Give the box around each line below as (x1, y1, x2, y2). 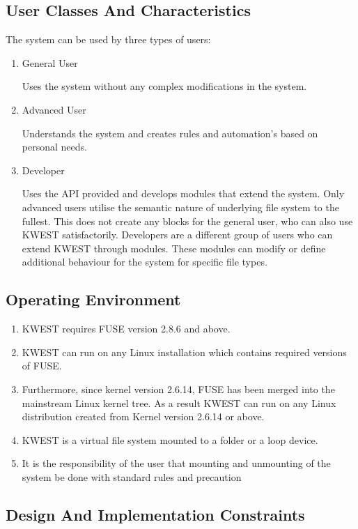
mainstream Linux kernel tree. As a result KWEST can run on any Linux (22, 395, 336, 410)
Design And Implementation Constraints (6, 503, 305, 525)
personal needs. (22, 139, 87, 154)
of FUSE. (22, 358, 62, 373)
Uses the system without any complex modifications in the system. (22, 79, 307, 93)
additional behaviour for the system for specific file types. (22, 254, 267, 269)
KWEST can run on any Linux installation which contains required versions (22, 344, 347, 359)
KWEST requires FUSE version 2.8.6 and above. (22, 321, 231, 336)
